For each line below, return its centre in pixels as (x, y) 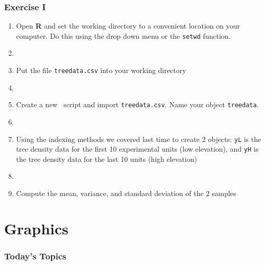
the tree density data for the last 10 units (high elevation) (106, 159)
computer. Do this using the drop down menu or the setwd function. (123, 35)
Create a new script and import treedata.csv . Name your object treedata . (137, 104)
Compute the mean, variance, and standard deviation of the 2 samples (126, 193)
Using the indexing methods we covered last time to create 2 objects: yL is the (139, 139)
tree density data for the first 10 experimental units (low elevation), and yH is (137, 149)
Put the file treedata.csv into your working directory (101, 70)
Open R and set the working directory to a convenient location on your (128, 26)
